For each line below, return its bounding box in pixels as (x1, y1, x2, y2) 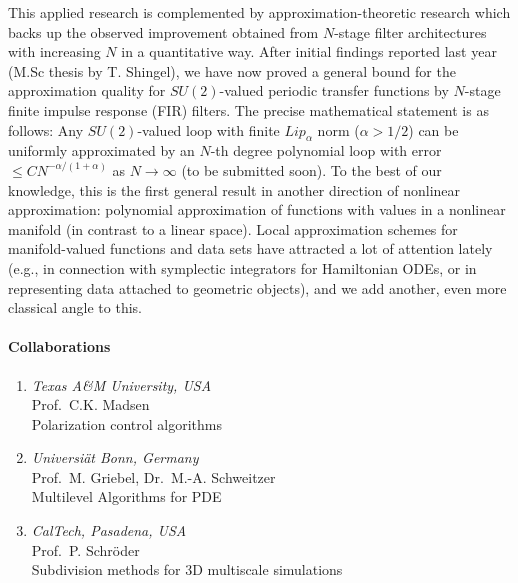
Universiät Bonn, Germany (31, 447, 199, 468)
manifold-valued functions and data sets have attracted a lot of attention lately (8, 238, 493, 259)
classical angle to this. (8, 297, 142, 318)
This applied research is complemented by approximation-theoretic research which (8, 2, 511, 22)
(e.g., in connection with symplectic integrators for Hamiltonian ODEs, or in (8, 257, 477, 278)
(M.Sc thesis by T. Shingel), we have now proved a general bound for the (8, 60, 456, 81)
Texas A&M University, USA (31, 374, 212, 395)
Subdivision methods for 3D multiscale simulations (31, 559, 343, 580)
